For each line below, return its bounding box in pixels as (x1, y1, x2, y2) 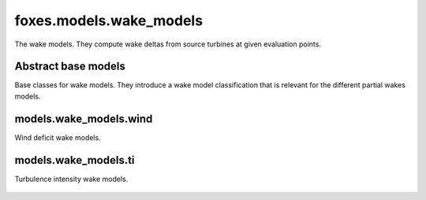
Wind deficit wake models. (14, 132, 102, 142)
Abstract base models (14, 60, 125, 73)
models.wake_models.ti (14, 154, 135, 167)
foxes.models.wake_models (14, 12, 204, 29)
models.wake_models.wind (14, 112, 153, 125)
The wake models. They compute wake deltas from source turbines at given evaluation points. (14, 39, 321, 49)
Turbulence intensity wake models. (14, 174, 129, 183)
